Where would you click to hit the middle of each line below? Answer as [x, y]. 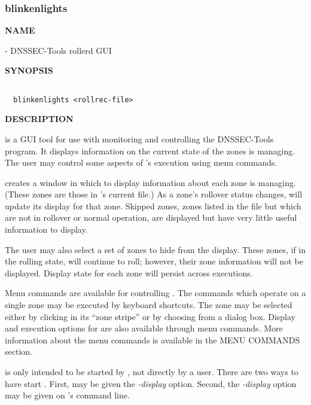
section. [19, 351]
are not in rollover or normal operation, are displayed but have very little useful [151, 217]
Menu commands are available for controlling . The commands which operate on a [155, 293]
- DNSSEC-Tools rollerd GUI [58, 50]
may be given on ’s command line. [67, 395]
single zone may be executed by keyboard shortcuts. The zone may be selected [149, 305]
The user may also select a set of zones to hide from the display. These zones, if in [155, 249]
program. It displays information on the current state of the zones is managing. [150, 150]
